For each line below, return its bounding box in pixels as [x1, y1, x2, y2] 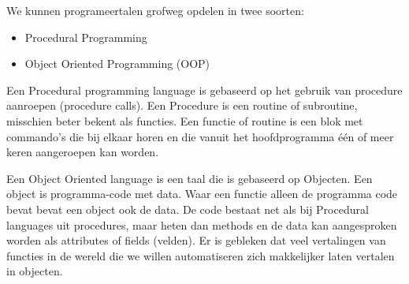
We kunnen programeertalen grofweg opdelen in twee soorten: [6, 2, 304, 18]
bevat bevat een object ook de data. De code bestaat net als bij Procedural [6, 200, 369, 217]
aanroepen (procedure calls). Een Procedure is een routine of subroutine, [6, 97, 358, 114]
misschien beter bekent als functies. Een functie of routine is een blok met [6, 112, 363, 129]
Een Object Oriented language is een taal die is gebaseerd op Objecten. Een [6, 170, 373, 186]
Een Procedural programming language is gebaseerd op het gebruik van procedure [6, 81, 403, 98]
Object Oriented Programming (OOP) [24, 55, 210, 72]
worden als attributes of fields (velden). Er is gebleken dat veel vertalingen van [6, 232, 386, 248]
